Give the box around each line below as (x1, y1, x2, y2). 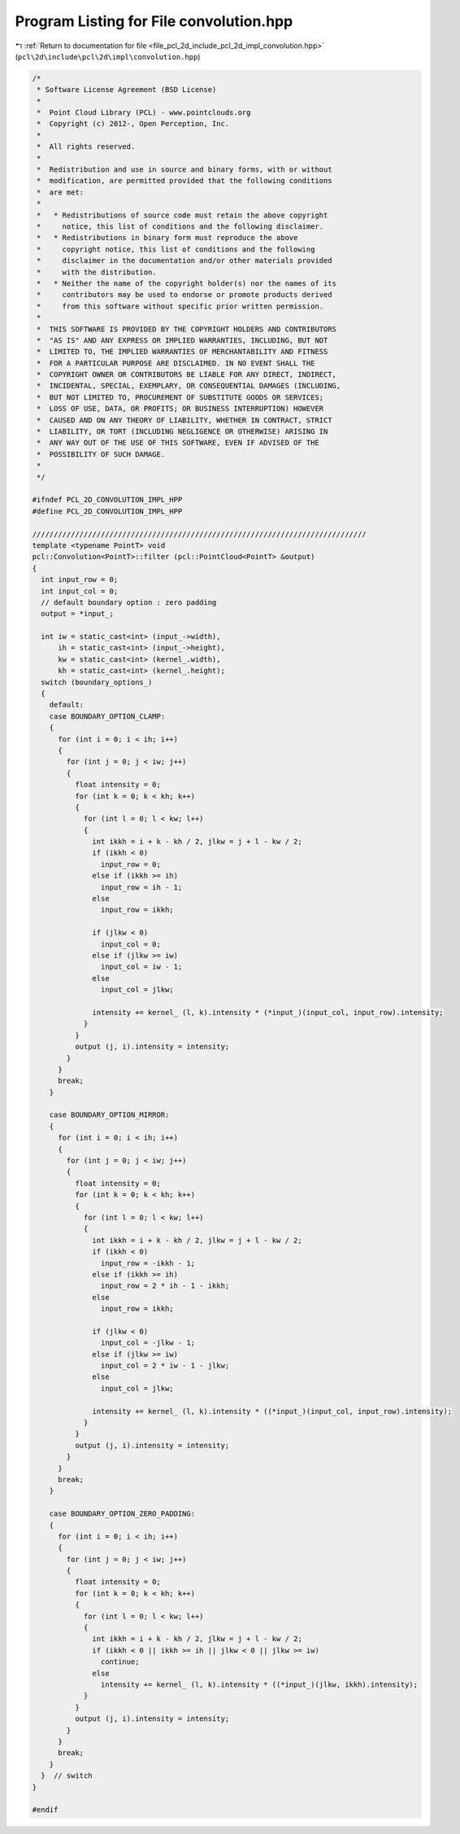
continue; (100, 1657, 140, 1666)
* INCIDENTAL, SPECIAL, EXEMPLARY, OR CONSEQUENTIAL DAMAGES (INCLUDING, (37, 381, 341, 391)
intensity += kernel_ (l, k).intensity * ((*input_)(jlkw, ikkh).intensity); (100, 1680, 419, 1689)
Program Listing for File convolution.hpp (15, 12, 293, 30)
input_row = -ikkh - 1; (100, 1258, 195, 1267)
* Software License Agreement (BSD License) (37, 85, 217, 94)
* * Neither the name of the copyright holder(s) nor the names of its (37, 278, 337, 288)
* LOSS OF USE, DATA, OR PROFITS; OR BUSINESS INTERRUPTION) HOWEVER (37, 404, 324, 414)
